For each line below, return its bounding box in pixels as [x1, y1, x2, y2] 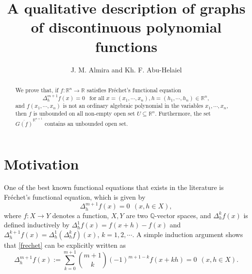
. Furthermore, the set [155, 109, 211, 118]
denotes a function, [52, 210, 109, 220]
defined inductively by [4, 220, 69, 230]
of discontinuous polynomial [31, 17, 222, 37]
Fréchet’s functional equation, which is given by [4, 191, 146, 202]
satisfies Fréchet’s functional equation [86, 86, 182, 94]
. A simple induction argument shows [132, 229, 243, 239]
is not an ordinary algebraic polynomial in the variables [63, 101, 203, 109]
